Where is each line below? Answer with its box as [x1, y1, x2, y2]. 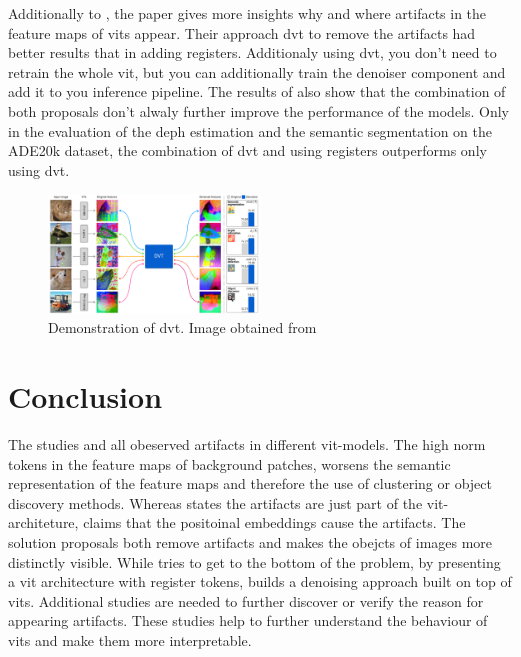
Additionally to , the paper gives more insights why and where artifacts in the [8, 3, 487, 23]
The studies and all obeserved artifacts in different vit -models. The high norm [8, 434, 486, 455]
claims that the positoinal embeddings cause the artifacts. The [83, 512, 466, 533]
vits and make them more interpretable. [8, 630, 252, 651]
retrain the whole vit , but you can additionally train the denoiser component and [8, 61, 506, 82]
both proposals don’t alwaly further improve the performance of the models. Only [8, 100, 510, 121]
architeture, [8, 512, 79, 533]
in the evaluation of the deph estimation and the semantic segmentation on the [8, 120, 492, 141]
